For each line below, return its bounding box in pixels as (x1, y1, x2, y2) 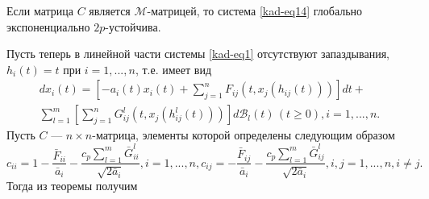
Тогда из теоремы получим (6, 176, 138, 193)
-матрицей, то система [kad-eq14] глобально (147, 2, 363, 19)
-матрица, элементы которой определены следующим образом (92, 126, 395, 143)
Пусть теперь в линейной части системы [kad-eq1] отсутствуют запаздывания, (6, 45, 389, 62)
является (89, 2, 131, 19)
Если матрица (6, 2, 74, 19)
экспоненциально (6, 18, 90, 35)
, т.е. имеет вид (135, 60, 212, 77)
